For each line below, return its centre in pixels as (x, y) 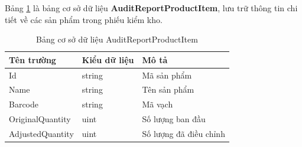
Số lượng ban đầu (174, 119)
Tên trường (33, 59)
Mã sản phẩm (167, 75)
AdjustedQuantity (41, 133)
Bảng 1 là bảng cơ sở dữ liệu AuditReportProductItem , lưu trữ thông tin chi (151, 8)
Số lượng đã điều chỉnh (184, 133)
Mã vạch (158, 104)
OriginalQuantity (40, 119)
